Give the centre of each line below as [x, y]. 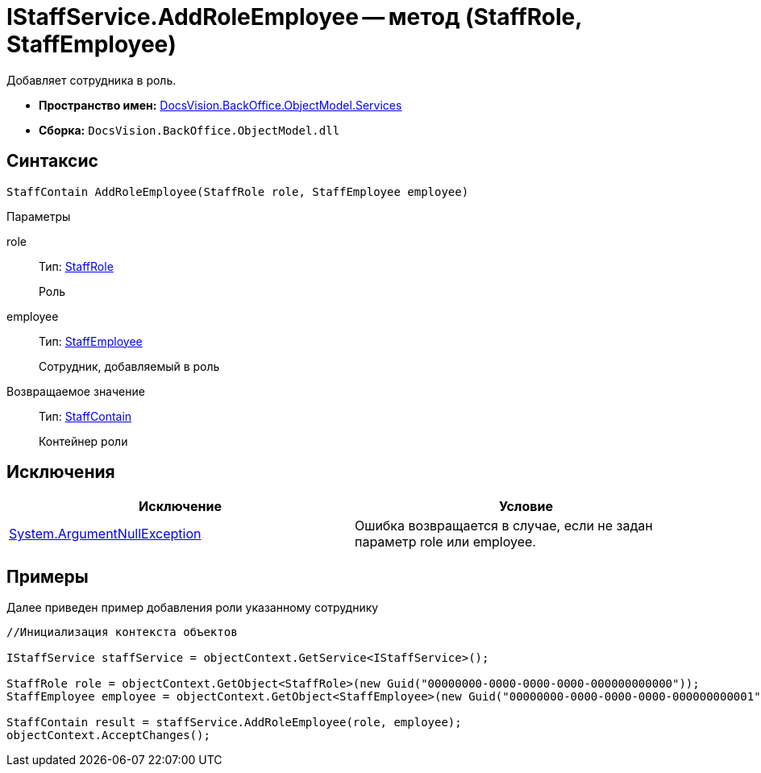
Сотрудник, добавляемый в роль [129, 366]
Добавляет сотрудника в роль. [91, 80]
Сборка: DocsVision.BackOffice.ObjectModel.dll [189, 130]
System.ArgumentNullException [105, 534]
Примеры [48, 576]
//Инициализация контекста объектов [122, 632]
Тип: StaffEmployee [91, 341]
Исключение [180, 507]
